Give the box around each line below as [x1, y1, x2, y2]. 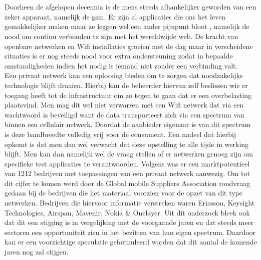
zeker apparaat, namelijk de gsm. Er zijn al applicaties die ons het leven [5, 11, 226, 21]
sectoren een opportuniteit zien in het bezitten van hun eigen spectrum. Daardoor [5, 226, 256, 237]
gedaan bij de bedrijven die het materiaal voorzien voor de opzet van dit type [5, 187, 243, 198]
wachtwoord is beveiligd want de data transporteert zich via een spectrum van [5, 109, 244, 119]
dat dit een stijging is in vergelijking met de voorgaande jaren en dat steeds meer [5, 217, 254, 227]
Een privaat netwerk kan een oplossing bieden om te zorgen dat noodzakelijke [5, 70, 243, 80]
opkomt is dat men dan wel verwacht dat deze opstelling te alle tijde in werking [5, 138, 249, 149]
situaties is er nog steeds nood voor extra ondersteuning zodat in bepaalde [5, 50, 233, 61]
